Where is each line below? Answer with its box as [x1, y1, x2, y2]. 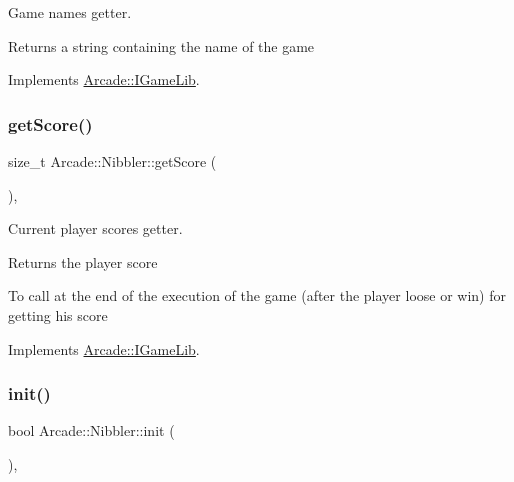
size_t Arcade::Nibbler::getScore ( [8, 151, 217, 171]
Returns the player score [8, 251, 158, 272]
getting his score [8, 304, 108, 325]
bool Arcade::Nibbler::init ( [8, 420, 175, 441]
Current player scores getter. [8, 218, 183, 239]
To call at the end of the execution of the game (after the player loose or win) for [8, 285, 506, 306]
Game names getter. [8, 2, 132, 22]
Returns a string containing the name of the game [8, 35, 315, 56]
